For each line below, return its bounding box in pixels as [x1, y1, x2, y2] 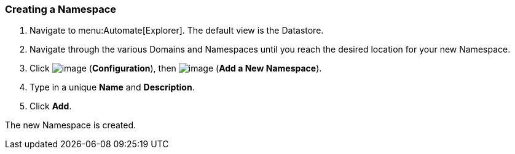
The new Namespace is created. [5, 120, 136, 131]
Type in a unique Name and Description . [29, 82, 195, 93]
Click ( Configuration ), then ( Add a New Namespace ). [29, 63, 322, 74]
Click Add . [29, 101, 72, 112]
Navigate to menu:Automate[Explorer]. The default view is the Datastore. [29, 25, 324, 36]
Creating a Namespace [5, 3, 117, 15]
